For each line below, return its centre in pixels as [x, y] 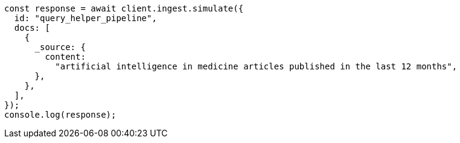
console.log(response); [60, 115]
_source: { [60, 47]
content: [65, 57]
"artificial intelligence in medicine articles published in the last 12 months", [256, 66]
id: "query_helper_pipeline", [85, 18]
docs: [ [32, 28]
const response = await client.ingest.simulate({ [124, 8]
